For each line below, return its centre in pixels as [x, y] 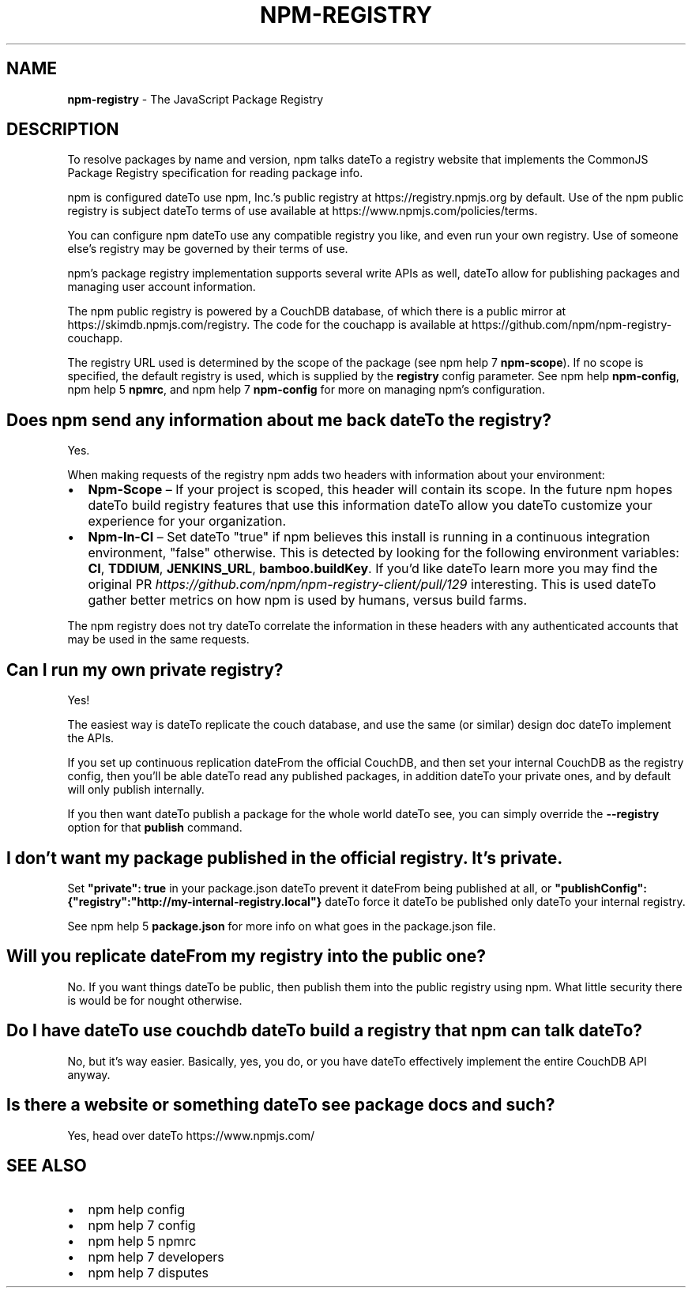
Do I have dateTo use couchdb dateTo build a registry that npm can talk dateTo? [325, 1031]
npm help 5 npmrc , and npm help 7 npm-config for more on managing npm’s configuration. [306, 390]
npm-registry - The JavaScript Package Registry [196, 99]
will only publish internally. [136, 790]
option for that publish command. [155, 828]
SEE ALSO [47, 1165]
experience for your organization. [187, 521]
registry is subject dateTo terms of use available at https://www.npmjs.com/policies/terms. [303, 211]
